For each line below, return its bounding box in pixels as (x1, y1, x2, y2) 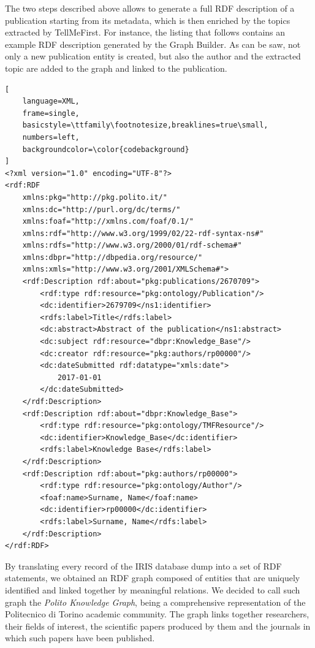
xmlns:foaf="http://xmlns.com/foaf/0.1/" (22, 217, 194, 226)
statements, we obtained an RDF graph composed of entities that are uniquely (5, 571, 300, 584)
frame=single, (22, 109, 80, 118)
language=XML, (22, 97, 80, 106)
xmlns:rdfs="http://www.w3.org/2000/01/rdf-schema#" (22, 241, 242, 250)
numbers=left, (22, 132, 80, 142)
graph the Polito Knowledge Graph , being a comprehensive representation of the (5, 595, 306, 608)
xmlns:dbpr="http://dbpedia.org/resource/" (22, 253, 203, 262)
